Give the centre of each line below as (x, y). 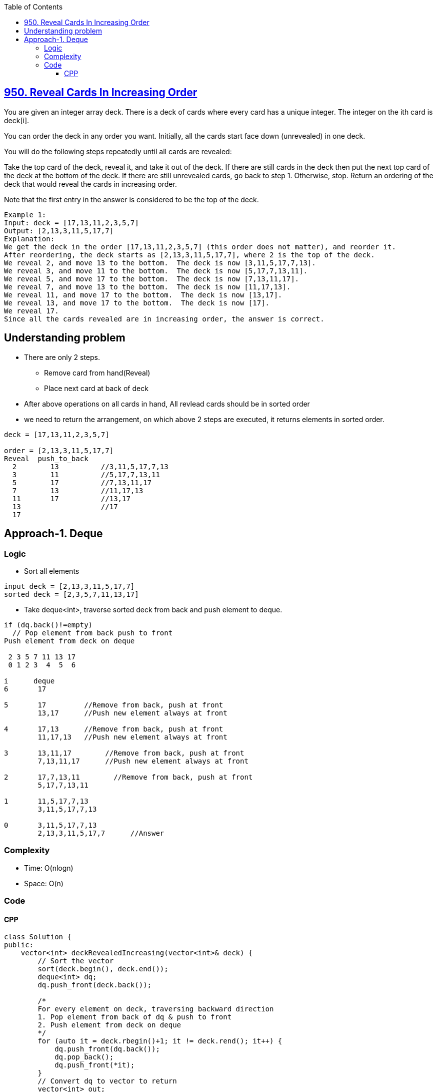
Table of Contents (33, 7)
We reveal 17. (31, 311)
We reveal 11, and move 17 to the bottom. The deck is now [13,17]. (143, 295)
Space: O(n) (44, 883)
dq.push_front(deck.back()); (95, 985)
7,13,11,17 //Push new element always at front (143, 761)
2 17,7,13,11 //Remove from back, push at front (128, 777)
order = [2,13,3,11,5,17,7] (59, 450)
